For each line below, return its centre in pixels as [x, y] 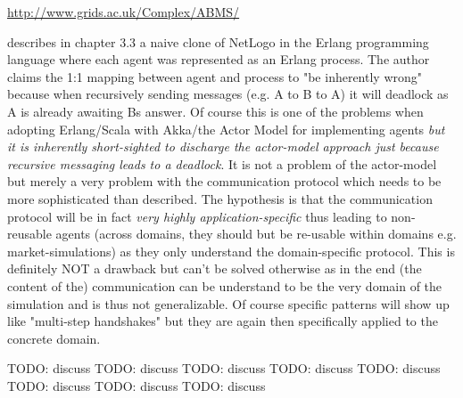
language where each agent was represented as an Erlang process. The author [219, 59]
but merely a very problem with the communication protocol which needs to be [224, 181]
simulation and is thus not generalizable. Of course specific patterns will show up [228, 303]
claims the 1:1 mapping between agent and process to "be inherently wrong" [215, 76]
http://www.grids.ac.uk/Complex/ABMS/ [124, 12]
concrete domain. [54, 338]
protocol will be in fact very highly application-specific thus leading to [197, 216]
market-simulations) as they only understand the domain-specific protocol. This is [231, 251]
